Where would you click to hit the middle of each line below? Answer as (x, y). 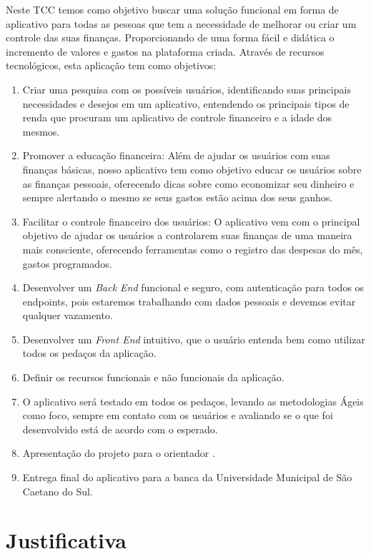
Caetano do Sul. (58, 491)
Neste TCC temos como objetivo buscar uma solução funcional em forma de (172, 9)
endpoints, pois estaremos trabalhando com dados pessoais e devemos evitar (189, 301)
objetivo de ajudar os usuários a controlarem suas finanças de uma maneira (187, 235)
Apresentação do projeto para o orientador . (119, 453)
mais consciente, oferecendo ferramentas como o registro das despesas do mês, (193, 249)
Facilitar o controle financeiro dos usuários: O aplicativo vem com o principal (191, 221)
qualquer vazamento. (68, 315)
